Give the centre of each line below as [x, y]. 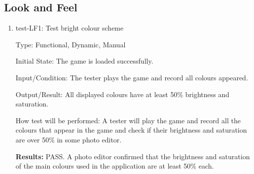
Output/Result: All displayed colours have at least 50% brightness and [122, 94]
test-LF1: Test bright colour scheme [70, 28]
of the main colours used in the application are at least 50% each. [115, 166]
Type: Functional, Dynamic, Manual [71, 44]
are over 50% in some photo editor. [69, 139]
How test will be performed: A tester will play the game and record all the [128, 120]
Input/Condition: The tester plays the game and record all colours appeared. [132, 77]
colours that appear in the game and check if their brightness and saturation [131, 130]
